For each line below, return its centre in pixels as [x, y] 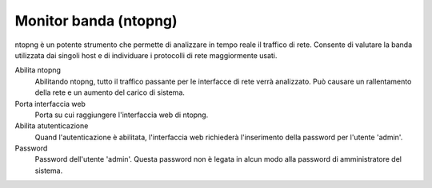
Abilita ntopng [38, 70]
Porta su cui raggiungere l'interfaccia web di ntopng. [122, 115]
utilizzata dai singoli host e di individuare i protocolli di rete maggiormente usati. [146, 55]
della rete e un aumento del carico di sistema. [110, 92]
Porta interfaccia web [50, 104]
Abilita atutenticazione [52, 126]
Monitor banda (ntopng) [96, 21]
